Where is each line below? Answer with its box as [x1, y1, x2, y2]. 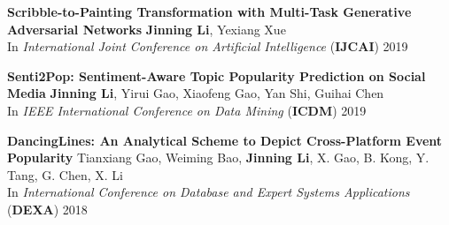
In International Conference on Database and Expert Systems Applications [7, 183, 410, 201]
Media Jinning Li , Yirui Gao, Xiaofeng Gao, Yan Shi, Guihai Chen [7, 84, 384, 102]
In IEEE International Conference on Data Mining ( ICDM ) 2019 [7, 101, 367, 119]
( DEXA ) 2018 [7, 199, 88, 218]
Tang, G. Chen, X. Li [7, 165, 123, 184]
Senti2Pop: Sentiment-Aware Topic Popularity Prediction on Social [7, 66, 426, 85]
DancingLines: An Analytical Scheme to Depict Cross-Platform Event [7, 131, 443, 149]
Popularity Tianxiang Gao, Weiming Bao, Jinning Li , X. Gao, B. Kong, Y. [7, 148, 430, 167]
